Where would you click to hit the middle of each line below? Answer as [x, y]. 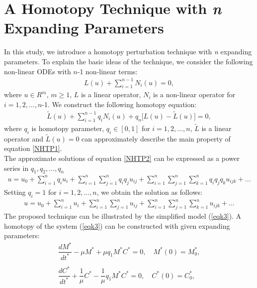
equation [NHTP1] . [33, 148]
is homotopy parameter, [68, 128]
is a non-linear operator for [194, 94]
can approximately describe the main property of [156, 138]
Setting [15, 192]
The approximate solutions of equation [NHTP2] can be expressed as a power [122, 158]
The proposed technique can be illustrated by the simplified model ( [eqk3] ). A [123, 216]
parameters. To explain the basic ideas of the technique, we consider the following [128, 61]
